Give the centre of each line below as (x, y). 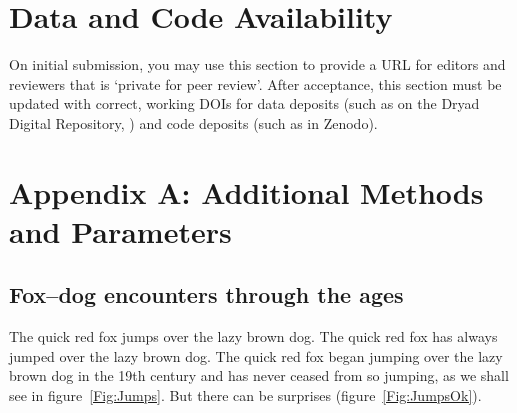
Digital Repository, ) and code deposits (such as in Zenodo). (193, 122)
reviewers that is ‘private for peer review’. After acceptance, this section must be (255, 83)
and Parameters (120, 230)
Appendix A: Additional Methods (246, 191)
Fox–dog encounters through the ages (206, 294)
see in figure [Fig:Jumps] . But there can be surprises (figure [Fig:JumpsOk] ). (245, 395)
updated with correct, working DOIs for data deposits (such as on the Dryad (244, 103)
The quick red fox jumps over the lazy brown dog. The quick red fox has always (253, 336)
